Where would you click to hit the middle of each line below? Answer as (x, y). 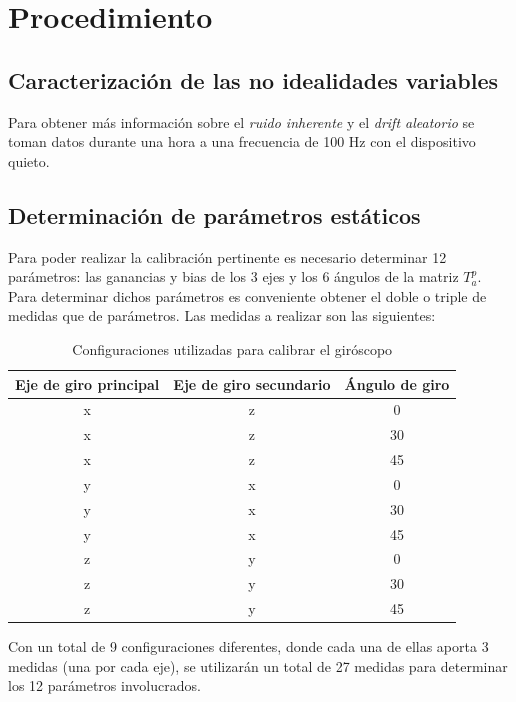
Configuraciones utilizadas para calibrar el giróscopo (232, 348)
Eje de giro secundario (252, 383)
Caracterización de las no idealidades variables (253, 79)
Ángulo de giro (397, 383)
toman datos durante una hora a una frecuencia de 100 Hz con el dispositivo (242, 141)
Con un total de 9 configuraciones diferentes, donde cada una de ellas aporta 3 (248, 646)
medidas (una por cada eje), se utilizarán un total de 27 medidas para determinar (258, 665)
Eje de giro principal (87, 383)
